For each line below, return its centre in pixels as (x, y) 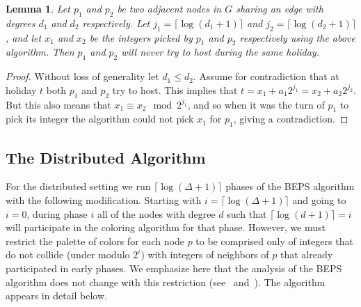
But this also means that (58, 104)
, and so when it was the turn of (256, 104)
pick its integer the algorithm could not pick (100, 119)
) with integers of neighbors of (205, 254)
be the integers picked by (141, 37)
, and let (24, 37)
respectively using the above (297, 37)
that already (306, 254)
